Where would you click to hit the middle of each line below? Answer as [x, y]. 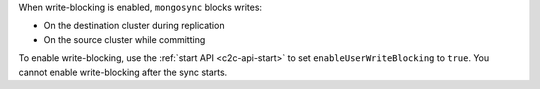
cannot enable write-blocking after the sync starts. [123, 72]
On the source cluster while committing [124, 39]
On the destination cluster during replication [134, 26]
